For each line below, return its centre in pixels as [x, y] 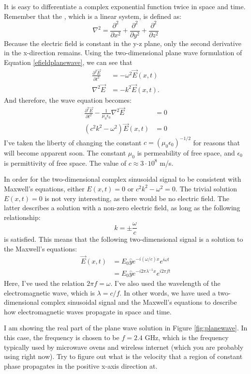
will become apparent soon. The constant [65, 153]
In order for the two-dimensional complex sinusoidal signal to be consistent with [123, 179]
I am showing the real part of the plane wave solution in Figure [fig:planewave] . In [126, 328]
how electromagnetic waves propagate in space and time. [88, 311]
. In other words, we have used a [168, 292]
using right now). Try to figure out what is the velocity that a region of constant [123, 356]
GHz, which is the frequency [187, 337]
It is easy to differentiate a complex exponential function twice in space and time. [125, 6]
